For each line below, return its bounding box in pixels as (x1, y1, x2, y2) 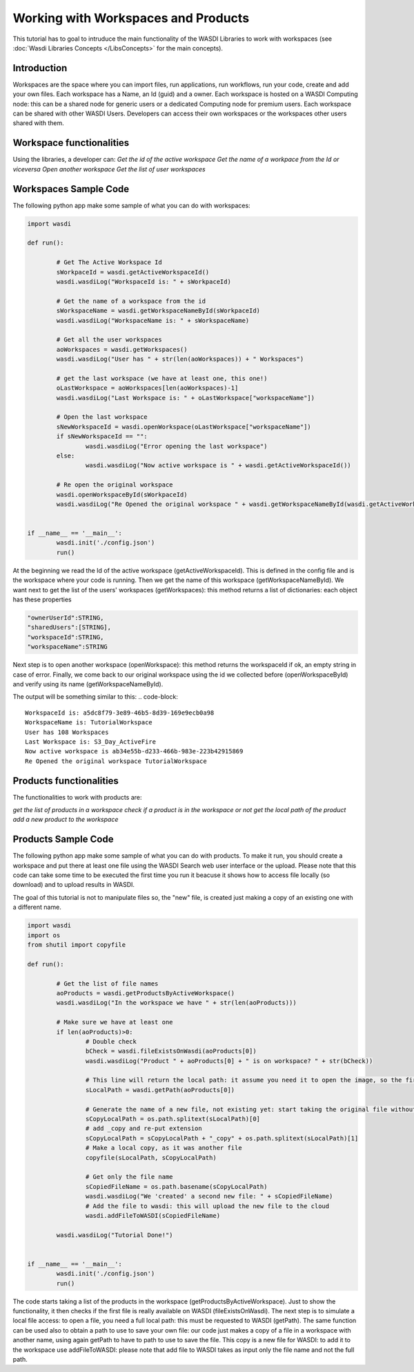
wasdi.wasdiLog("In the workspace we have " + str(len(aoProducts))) (56, 999, 297, 1007)
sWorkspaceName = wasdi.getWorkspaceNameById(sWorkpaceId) (56, 307, 261, 314)
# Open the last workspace (56, 413, 148, 421)
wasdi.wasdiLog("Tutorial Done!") (56, 1231, 173, 1239)
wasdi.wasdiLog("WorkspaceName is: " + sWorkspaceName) (56, 317, 250, 324)
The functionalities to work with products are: (12, 793, 142, 801)
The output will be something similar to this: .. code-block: (12, 693, 179, 701)
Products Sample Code (12, 834, 114, 845)
